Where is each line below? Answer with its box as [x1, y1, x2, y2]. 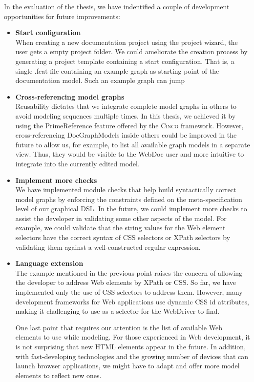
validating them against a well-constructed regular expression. [15, 241, 201, 252]
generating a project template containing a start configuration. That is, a [15, 56, 234, 66]
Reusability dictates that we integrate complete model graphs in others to [15, 101, 236, 111]
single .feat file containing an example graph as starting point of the [15, 65, 219, 76]
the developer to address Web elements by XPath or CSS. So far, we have [15, 277, 236, 287]
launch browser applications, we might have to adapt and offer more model [15, 361, 240, 371]
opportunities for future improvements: [4, 11, 120, 21]
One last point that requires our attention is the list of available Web [15, 322, 222, 332]
